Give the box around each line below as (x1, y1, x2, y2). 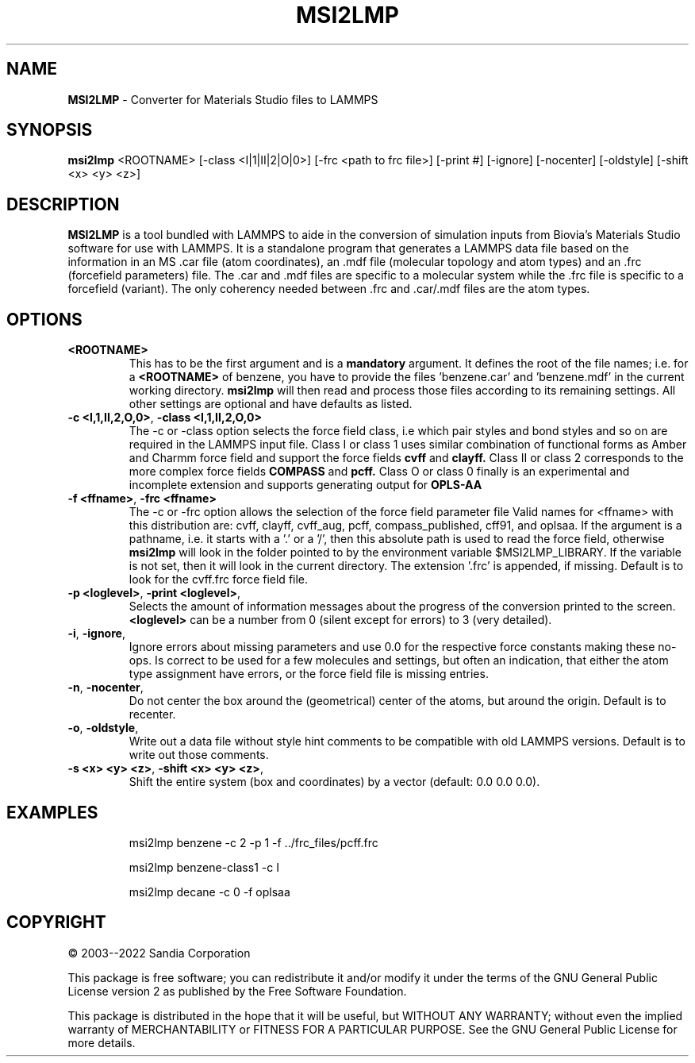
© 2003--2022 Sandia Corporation (67, 946, 251, 960)
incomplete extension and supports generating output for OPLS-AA (129, 478, 482, 492)
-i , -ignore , (67, 626, 125, 641)
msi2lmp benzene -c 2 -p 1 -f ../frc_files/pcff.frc (129, 835, 378, 849)
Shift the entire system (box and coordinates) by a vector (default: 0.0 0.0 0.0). (129, 775, 540, 789)
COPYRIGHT (6, 912, 106, 933)
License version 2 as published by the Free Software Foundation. (67, 984, 407, 998)
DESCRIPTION (6, 194, 120, 214)
